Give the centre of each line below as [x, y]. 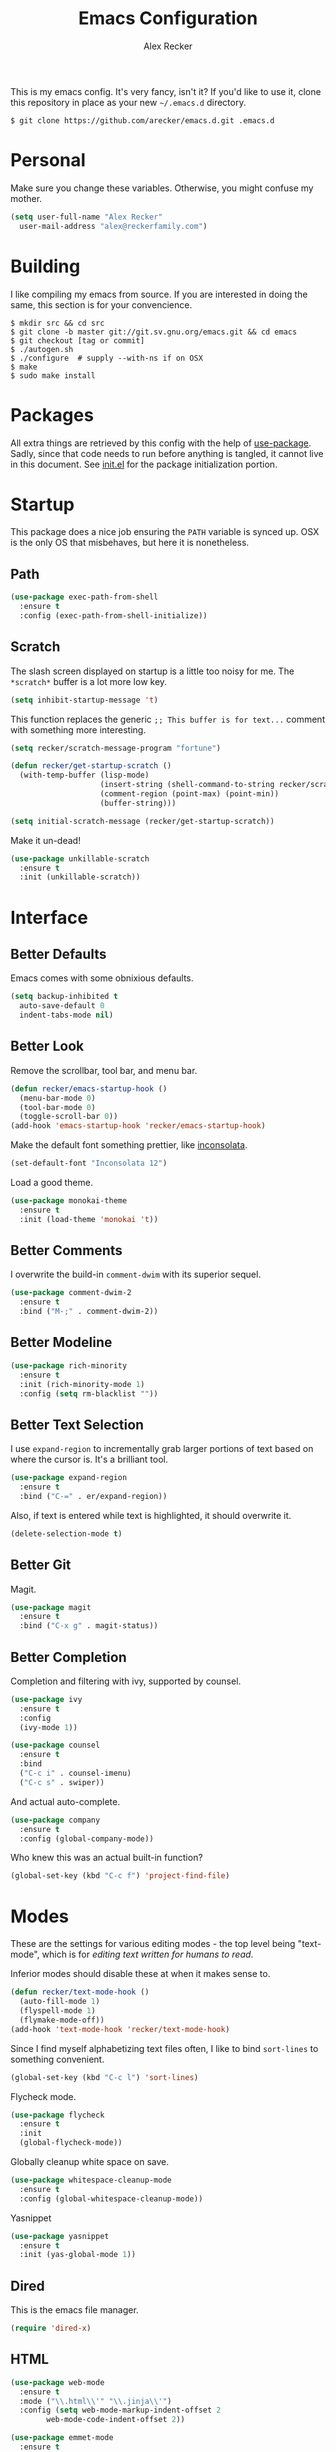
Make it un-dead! [46, 840]
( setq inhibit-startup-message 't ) [84, 700]
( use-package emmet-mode [62, 2438]
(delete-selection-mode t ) [66, 1533]
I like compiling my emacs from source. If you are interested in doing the [159, 294]
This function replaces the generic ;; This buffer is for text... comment [168, 719]
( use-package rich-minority [69, 1365]
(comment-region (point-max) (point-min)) [189, 794]
